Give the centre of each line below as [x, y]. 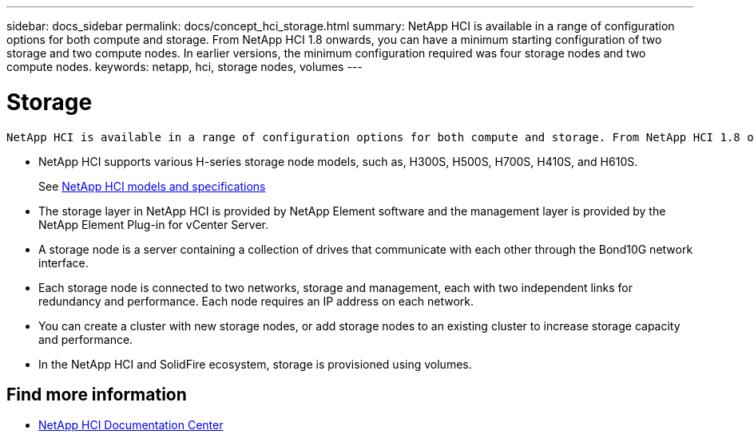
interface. [63, 262]
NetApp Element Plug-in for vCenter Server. [153, 224]
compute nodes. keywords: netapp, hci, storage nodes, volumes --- [185, 67]
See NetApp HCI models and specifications [152, 186]
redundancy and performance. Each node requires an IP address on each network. [256, 301]
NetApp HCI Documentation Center [131, 425]
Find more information [97, 394]
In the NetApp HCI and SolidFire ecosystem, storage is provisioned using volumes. [255, 364]
